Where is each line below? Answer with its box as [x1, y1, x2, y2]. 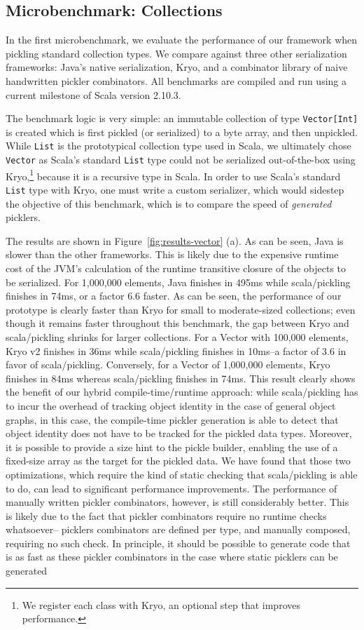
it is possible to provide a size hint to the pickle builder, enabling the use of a [6, 439, 338, 454]
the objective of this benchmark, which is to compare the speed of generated [6, 196, 332, 210]
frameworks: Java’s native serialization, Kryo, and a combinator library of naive [6, 60, 348, 74]
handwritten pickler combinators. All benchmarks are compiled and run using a [6, 73, 347, 88]
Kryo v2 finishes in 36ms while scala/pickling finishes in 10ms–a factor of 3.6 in [6, 343, 346, 358]
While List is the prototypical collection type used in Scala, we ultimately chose [6, 138, 351, 153]
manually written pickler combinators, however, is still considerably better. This [6, 495, 349, 509]
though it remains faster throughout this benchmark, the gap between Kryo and [6, 316, 349, 330]
